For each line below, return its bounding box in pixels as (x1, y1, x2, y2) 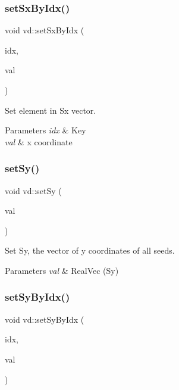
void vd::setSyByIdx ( (5, 313, 84, 325)
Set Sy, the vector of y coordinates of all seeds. (5, 244, 175, 257)
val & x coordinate (5, 135, 73, 148)
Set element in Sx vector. (5, 104, 96, 116)
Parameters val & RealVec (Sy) (5, 264, 119, 276)
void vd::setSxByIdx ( (5, 24, 84, 36)
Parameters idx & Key (5, 124, 86, 136)
